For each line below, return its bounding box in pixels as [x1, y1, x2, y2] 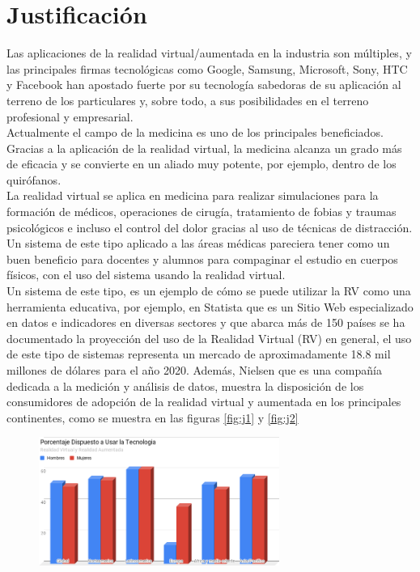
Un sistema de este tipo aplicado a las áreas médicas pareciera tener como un [6, 235, 390, 252]
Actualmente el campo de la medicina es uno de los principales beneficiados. [6, 124, 384, 141]
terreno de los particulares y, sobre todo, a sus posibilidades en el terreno [6, 91, 369, 108]
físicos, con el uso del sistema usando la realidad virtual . [6, 266, 286, 283]
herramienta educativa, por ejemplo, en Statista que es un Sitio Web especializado [6, 298, 414, 315]
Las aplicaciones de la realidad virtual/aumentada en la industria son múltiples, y [6, 44, 412, 61]
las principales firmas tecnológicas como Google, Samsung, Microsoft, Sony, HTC [6, 60, 408, 77]
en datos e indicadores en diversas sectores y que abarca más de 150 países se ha [6, 314, 405, 331]
